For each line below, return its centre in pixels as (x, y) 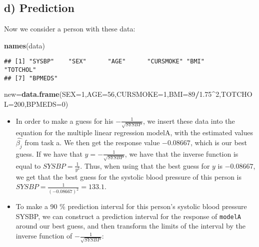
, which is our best (218, 142)
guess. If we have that (49, 153)
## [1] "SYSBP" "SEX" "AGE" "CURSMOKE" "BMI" (104, 62)
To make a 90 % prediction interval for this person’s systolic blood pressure (131, 206)
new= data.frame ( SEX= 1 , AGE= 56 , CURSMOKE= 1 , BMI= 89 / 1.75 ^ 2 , (113, 94)
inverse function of (44, 236)
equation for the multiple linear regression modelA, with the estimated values (134, 132)
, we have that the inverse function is (181, 153)
